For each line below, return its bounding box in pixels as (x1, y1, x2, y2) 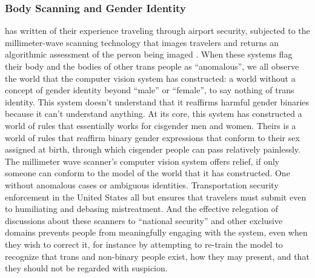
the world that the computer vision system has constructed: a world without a (5, 71, 296, 84)
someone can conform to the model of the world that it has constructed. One (5, 167, 290, 179)
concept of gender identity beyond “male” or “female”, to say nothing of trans (5, 84, 294, 96)
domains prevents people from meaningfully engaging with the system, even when (5, 226, 308, 239)
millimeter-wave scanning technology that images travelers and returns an (5, 36, 279, 48)
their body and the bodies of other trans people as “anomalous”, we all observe (5, 60, 299, 72)
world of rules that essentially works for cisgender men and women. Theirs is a (5, 119, 296, 131)
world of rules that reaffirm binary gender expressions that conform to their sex (5, 131, 300, 144)
